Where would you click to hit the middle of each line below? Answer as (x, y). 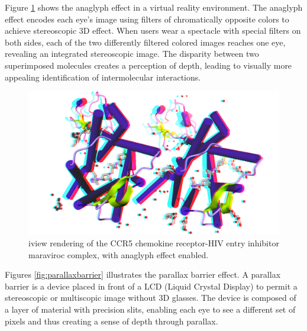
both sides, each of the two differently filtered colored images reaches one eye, (145, 42)
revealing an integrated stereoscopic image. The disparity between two (132, 54)
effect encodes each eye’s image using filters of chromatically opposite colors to (147, 19)
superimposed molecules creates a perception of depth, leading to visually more (148, 65)
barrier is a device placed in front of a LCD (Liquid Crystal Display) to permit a (151, 286)
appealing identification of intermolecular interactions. (103, 77)
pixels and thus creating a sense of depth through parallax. (112, 321)
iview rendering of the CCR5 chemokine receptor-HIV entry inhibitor (154, 242)
